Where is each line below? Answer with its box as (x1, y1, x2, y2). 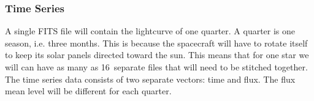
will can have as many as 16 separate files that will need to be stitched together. (5, 61, 308, 73)
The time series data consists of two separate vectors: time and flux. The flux (5, 72, 296, 85)
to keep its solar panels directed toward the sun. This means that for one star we (5, 48, 309, 61)
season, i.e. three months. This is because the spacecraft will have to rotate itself (5, 36, 308, 49)
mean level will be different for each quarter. (5, 84, 172, 97)
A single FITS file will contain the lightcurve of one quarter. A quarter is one (5, 24, 296, 37)
